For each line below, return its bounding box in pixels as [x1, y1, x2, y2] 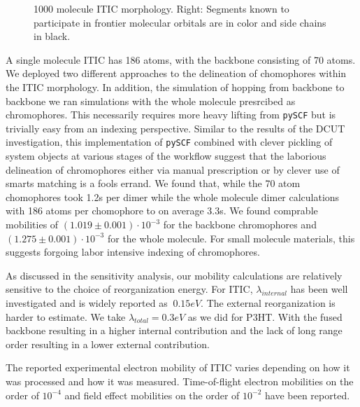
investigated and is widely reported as [6, 296, 168, 310]
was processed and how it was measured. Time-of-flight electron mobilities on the [6, 373, 354, 388]
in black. [34, 29, 71, 43]
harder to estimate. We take [6, 309, 126, 324]
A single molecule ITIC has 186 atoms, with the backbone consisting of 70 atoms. [6, 52, 356, 67]
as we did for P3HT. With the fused [187, 309, 343, 324]
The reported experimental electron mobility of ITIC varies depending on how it [6, 360, 350, 375]
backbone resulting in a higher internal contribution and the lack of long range [6, 323, 343, 338]
